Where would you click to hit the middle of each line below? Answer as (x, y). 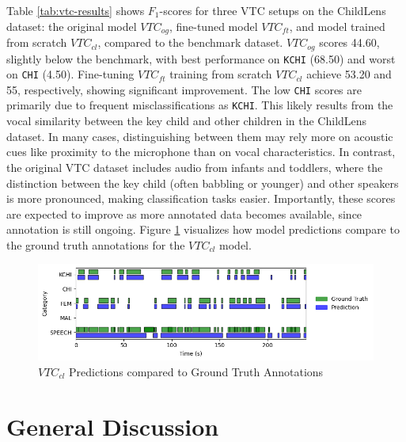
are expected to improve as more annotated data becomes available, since (184, 213)
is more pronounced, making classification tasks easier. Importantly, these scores (201, 198)
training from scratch (221, 74)
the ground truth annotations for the (96, 244)
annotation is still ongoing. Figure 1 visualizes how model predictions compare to (203, 229)
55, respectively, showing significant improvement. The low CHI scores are (184, 89)
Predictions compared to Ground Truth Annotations (196, 371)
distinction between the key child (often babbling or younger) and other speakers (203, 183)
